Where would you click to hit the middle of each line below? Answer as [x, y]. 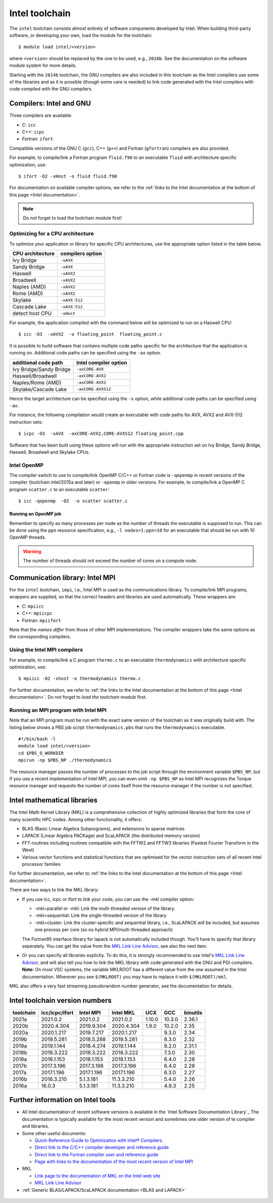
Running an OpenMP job [35, 514]
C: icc [29, 125]
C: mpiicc [33, 606]
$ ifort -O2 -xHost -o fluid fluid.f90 [68, 176]
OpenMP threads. [28, 537]
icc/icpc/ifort [57, 1013]
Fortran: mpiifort [41, 620]
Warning [32, 551]
